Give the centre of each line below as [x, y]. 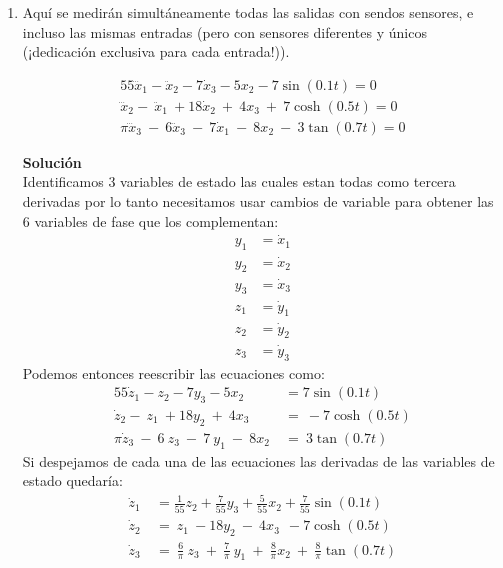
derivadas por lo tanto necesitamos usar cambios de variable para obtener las [258, 201]
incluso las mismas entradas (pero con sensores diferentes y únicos [224, 31]
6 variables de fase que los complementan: [150, 220]
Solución [52, 161]
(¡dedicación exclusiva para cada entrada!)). [156, 51]
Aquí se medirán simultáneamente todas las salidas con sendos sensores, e [248, 12]
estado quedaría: [72, 480]
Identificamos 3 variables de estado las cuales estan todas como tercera [239, 181]
